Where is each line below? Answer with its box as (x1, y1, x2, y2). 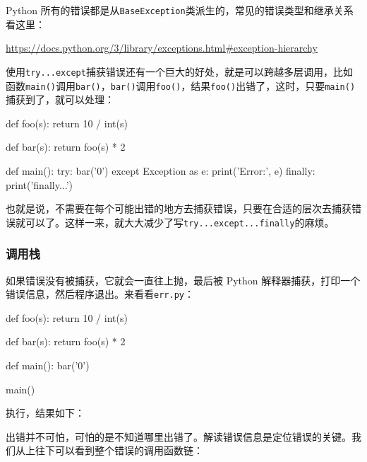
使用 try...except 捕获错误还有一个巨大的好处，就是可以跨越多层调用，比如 (6, 64, 353, 79)
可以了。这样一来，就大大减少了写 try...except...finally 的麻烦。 (25, 214, 335, 229)
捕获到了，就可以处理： (6, 92, 114, 107)
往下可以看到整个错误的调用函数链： (35, 443, 203, 458)
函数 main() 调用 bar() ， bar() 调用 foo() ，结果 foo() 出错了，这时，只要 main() (6, 78, 356, 93)
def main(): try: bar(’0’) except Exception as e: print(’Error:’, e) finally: (6, 163, 315, 178)
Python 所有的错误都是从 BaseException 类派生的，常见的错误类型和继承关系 (6, 3, 354, 17)
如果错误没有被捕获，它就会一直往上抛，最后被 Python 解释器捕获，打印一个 (6, 272, 361, 287)
